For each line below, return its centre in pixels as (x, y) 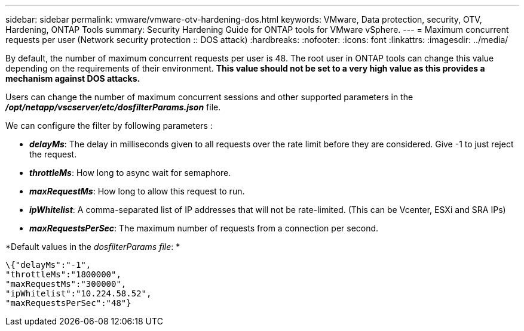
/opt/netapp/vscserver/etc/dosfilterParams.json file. (113, 107)
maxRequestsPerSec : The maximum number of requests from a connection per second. (204, 228)
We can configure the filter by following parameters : (109, 126)
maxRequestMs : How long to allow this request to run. (137, 191)
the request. (53, 154)
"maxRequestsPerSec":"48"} (68, 303)
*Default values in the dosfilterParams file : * (93, 247)
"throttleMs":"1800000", (63, 274)
